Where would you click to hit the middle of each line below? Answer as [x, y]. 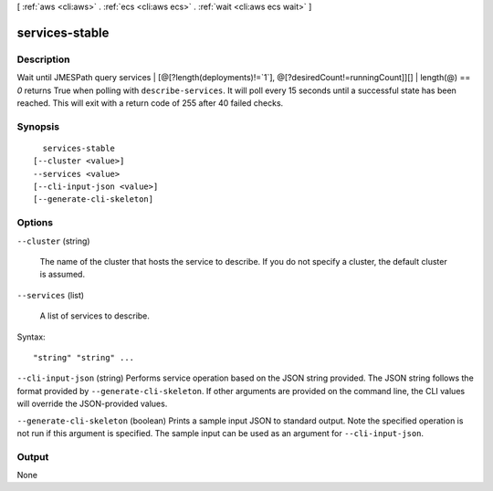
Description [43, 59]
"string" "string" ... [84, 357]
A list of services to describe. [95, 316]
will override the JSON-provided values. [92, 404]
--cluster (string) [53, 241]
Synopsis [38, 126]
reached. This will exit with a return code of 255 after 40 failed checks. [150, 103]
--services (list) [51, 295]
